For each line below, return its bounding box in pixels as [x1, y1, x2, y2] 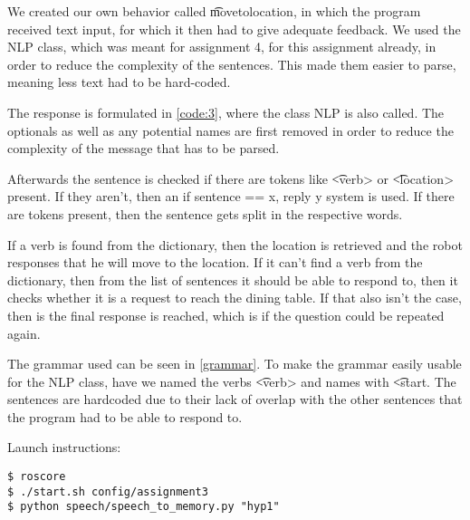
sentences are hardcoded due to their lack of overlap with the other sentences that [7, 390, 463, 409]
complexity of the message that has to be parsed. [7, 139, 280, 158]
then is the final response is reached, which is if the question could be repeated [7, 305, 445, 324]
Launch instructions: [7, 438, 121, 457]
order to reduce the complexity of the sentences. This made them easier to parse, [7, 54, 456, 73]
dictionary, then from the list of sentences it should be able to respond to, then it [7, 270, 458, 289]
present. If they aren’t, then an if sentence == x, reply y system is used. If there [7, 187, 455, 206]
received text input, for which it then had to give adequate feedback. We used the [7, 19, 461, 38]
